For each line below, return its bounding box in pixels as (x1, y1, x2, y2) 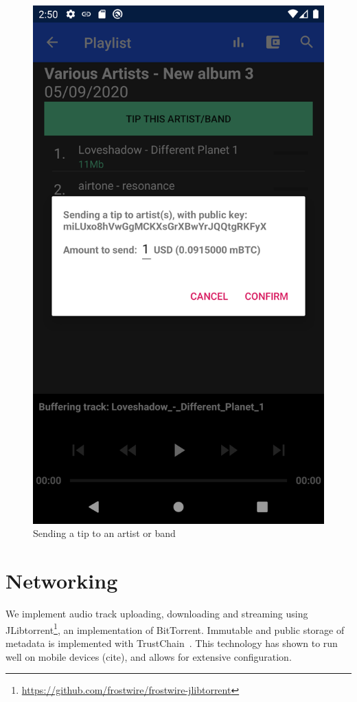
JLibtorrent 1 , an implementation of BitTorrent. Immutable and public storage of (5, 620, 345, 637)
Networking (5, 567, 118, 595)
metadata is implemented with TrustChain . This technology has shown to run (5, 635, 338, 650)
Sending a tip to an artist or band (33, 526, 176, 540)
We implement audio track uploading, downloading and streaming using (5, 606, 308, 621)
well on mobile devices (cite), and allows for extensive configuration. (5, 649, 292, 663)
